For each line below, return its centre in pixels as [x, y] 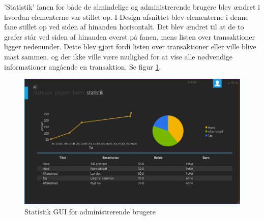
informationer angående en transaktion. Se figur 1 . [83, 66]
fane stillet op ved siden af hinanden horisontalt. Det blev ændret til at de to [124, 27]
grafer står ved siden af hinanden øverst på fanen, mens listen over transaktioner [130, 36]
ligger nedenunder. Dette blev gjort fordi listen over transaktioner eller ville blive [130, 46]
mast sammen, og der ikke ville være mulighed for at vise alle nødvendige [119, 56]
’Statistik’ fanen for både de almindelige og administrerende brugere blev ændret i [132, 7]
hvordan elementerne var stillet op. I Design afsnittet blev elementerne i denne [126, 17]
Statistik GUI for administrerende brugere [90, 212]
